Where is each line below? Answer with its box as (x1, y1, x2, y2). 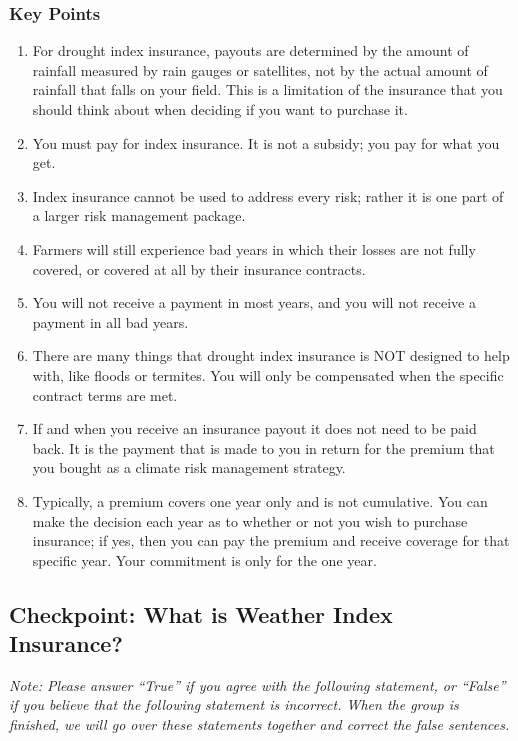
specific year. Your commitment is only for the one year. (32, 549, 377, 570)
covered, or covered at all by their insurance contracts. (32, 258, 366, 279)
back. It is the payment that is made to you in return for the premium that (32, 437, 495, 458)
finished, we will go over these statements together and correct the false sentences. (9, 714, 510, 735)
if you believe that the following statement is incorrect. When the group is (9, 694, 459, 715)
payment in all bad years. (32, 311, 189, 332)
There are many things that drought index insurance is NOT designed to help (32, 345, 510, 366)
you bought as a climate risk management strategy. (32, 457, 346, 478)
